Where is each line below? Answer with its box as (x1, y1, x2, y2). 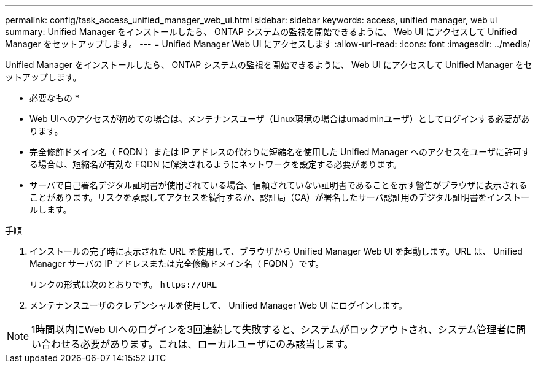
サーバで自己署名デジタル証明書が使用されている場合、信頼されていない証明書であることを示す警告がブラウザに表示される (29, 180, 528, 190)
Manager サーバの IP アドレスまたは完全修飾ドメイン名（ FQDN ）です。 (29, 258, 324, 269)
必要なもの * (29, 93, 79, 103)
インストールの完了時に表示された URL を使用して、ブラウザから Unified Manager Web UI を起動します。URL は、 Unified (29, 246, 523, 256)
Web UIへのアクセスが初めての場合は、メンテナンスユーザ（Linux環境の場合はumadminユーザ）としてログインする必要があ (29, 113, 530, 124)
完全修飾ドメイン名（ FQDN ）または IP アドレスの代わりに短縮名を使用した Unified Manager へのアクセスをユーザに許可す (29, 147, 530, 157)
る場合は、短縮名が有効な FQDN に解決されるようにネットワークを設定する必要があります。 (29, 159, 402, 169)
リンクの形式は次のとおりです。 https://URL (29, 279, 217, 289)
